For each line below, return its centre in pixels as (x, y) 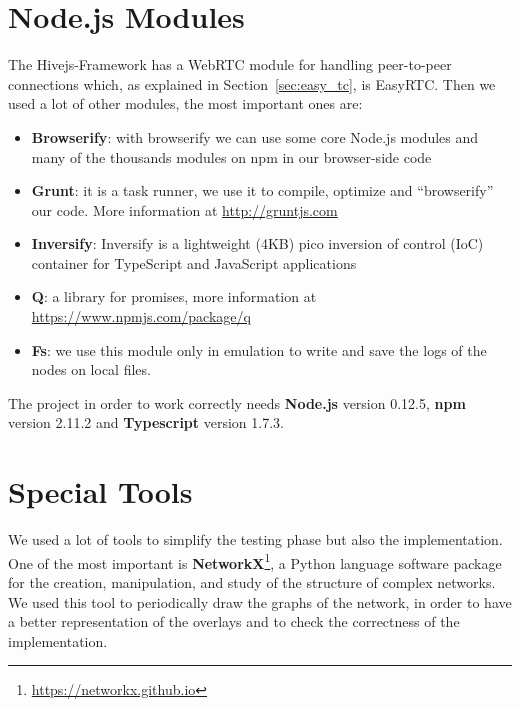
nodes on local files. (91, 369)
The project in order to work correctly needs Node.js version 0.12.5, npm (237, 402)
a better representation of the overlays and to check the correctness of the (234, 621)
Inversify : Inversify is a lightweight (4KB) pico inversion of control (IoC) (257, 243)
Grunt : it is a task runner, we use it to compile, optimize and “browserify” (262, 190)
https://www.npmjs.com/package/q (141, 316)
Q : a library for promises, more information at (174, 296)
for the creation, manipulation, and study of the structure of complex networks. (252, 582)
